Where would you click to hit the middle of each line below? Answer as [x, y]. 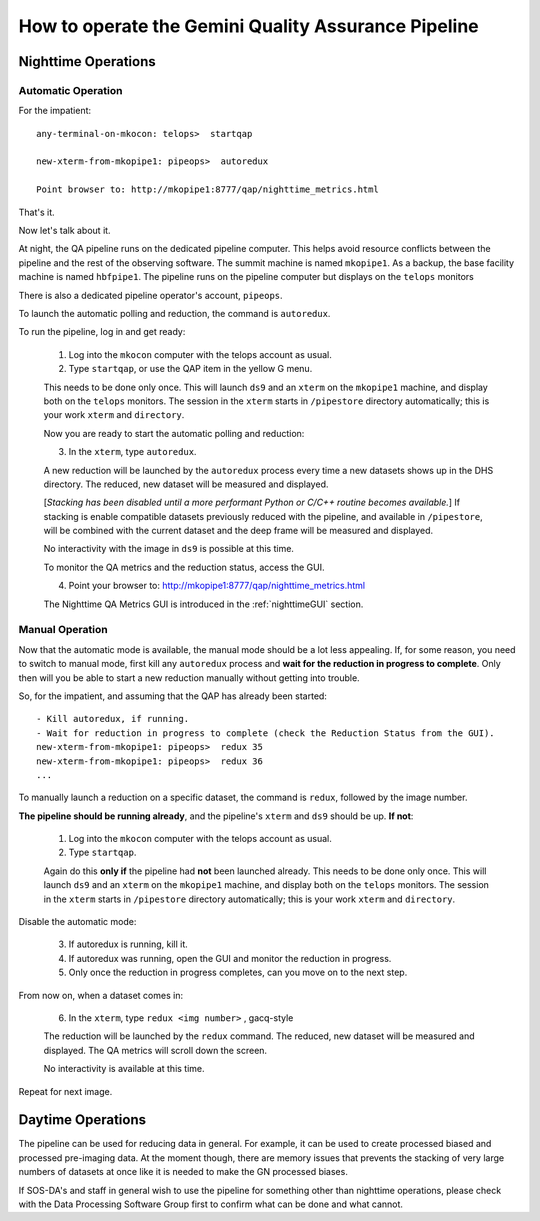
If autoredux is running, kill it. [128, 944]
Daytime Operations [82, 1120]
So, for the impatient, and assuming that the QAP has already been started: [172, 696]
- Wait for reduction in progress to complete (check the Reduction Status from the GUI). [265, 733]
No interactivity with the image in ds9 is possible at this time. [169, 549]
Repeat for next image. [65, 1091]
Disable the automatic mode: [77, 922]
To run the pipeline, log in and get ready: [102, 332]
